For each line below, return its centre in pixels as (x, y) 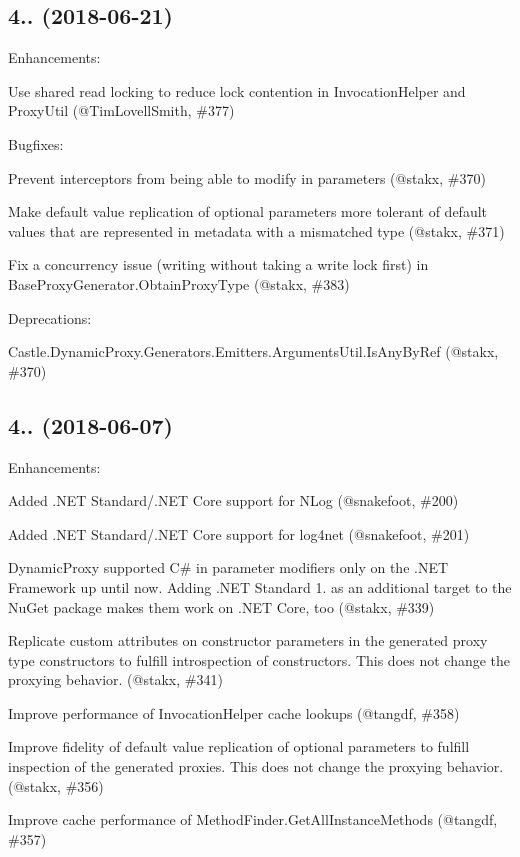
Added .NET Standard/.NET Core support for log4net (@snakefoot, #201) (239, 533)
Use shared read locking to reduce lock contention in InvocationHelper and (237, 90)
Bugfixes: (36, 143)
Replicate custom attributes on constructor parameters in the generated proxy (248, 640)
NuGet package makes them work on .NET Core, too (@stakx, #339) (221, 606)
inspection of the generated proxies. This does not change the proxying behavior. (256, 766)
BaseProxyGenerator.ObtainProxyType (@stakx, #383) (179, 283)
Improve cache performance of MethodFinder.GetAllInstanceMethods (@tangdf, (253, 819)
